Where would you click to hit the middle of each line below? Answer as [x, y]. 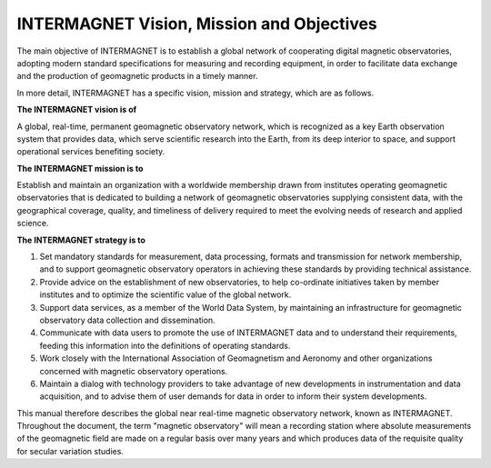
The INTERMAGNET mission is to [80, 168]
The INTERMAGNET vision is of [77, 110]
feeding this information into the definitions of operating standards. [165, 345]
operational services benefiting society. [91, 152]
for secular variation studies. [70, 451]
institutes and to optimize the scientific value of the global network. [165, 294]
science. [33, 224]
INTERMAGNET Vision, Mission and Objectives [197, 24]
